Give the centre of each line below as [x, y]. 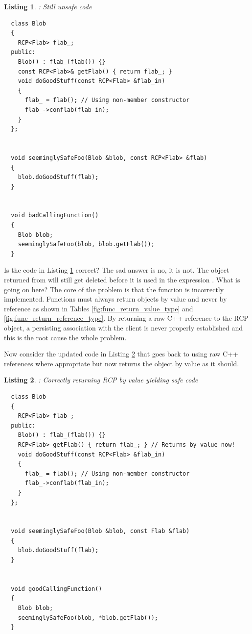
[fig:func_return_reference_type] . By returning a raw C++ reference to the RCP [126, 318]
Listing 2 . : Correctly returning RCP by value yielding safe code [101, 380]
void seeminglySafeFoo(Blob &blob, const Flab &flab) [100, 531]
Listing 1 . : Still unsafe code [48, 6]
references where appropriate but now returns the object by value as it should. [122, 363]
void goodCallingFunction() [57, 589]
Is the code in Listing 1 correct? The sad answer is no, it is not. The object [117, 270]
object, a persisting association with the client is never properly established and [123, 328]
